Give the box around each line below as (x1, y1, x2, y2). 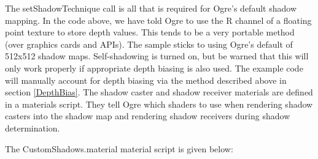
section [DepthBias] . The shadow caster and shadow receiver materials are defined (5, 86, 313, 98)
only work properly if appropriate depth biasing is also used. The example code (5, 61, 303, 74)
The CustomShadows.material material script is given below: (5, 142, 233, 155)
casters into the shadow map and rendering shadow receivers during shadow (5, 109, 290, 122)
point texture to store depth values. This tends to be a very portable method (5, 26, 295, 39)
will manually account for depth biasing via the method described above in (5, 73, 287, 86)
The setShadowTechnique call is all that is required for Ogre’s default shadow (5, 2, 297, 14)
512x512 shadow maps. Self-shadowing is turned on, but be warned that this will (5, 50, 309, 62)
